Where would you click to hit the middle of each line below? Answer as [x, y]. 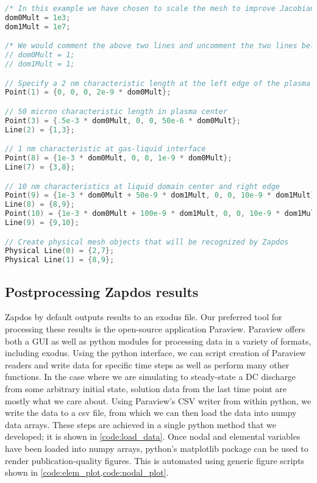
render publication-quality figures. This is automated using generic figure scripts [155, 460]
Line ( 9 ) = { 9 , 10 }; [42, 223]
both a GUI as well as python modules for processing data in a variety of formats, [158, 341]
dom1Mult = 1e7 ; [38, 27]
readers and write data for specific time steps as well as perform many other [147, 364]
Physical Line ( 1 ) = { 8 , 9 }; [60, 260]
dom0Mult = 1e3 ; [38, 17]
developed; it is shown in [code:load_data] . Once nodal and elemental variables [153, 436]
